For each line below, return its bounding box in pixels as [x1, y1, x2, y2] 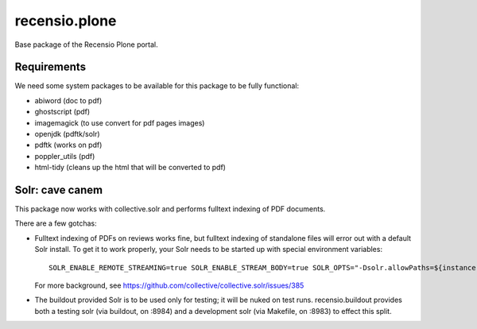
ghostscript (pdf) [34, 107, 91, 117]
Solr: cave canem [14, 184, 103, 196]
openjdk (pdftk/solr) [34, 130, 100, 139]
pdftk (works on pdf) [34, 140, 103, 150]
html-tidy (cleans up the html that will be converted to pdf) [34, 163, 227, 172]
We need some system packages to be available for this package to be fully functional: [14, 81, 300, 91]
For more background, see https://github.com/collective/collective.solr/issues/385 [34, 281, 304, 290]
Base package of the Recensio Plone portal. [14, 40, 158, 49]
